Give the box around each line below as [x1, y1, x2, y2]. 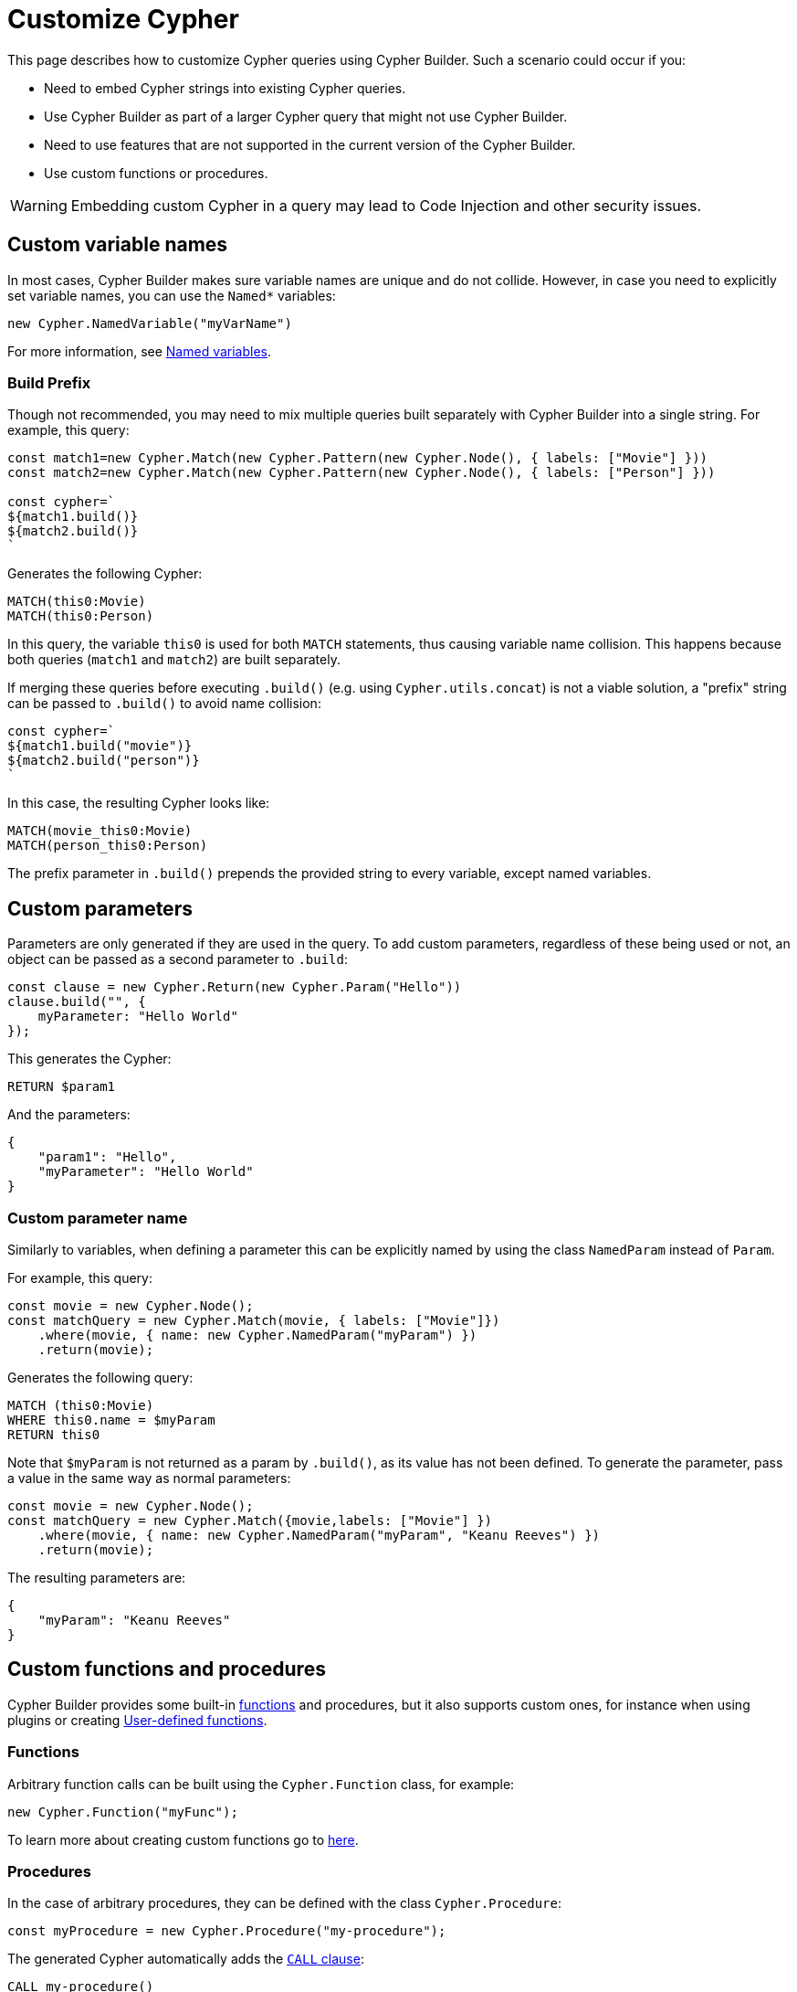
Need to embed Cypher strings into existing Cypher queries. [44, 79, 406, 96]
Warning [10, 196, 68, 215]
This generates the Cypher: [7, 1051, 172, 1067]
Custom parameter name [7, 1208, 188, 1227]
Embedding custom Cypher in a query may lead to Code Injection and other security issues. [70, 196, 702, 215]
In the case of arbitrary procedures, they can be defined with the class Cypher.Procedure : [7, 1895, 561, 1912]
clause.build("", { [7, 994, 146, 1010]
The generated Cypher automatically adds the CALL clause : [7, 1951, 364, 1967]
